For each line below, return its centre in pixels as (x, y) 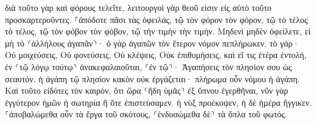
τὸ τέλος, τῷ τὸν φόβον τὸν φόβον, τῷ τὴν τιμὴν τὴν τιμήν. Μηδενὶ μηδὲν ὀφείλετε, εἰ (158, 31)
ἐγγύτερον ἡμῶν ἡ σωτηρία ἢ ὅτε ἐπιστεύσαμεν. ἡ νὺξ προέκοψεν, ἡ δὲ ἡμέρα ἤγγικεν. (158, 102)
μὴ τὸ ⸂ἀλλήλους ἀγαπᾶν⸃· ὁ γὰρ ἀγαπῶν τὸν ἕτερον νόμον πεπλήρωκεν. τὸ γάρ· (152, 43)
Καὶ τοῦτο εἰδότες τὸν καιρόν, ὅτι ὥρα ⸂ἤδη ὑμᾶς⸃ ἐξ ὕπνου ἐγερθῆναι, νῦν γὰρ (147, 90)
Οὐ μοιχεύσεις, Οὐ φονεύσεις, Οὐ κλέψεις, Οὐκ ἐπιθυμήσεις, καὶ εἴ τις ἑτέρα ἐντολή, (156, 55)
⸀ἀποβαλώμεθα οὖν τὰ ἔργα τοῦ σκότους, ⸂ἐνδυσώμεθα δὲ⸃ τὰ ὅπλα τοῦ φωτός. (146, 114)
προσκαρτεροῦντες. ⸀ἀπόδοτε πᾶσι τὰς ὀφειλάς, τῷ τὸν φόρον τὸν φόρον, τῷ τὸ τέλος (156, 19)
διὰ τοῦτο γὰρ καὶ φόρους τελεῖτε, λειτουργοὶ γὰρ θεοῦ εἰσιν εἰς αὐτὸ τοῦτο (138, 7)
